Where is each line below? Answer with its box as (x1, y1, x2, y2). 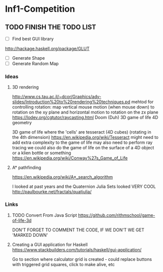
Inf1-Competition (5, 3, 75, 15)
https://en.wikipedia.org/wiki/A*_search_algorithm (12, 174, 113, 180)
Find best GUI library (12, 36, 54, 42)
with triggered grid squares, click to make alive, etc (12, 261, 115, 267)
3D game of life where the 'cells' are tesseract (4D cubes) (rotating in (12, 129, 152, 135)
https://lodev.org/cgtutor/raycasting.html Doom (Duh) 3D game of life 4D (12, 114, 158, 120)
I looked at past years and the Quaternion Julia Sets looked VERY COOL (12, 183, 156, 189)
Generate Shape (12, 55, 45, 61)
